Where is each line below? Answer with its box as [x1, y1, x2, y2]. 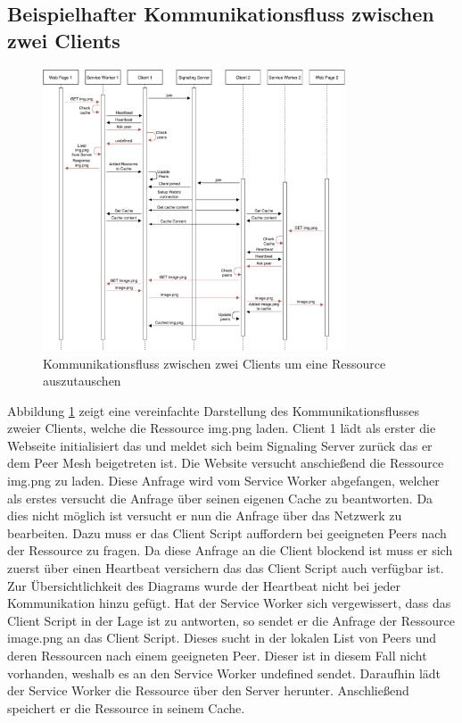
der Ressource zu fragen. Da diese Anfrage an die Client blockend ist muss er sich [7, 541, 453, 560]
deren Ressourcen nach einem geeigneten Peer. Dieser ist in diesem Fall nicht [7, 646, 427, 665]
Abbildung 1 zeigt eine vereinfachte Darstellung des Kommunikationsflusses [7, 401, 419, 420]
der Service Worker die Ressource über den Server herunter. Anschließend [7, 681, 409, 700]
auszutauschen [43, 371, 121, 390]
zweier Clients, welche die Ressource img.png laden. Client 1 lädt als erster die [7, 419, 436, 437]
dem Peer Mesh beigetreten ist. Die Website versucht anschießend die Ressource [7, 453, 444, 472]
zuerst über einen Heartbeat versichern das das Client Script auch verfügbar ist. [7, 559, 444, 578]
